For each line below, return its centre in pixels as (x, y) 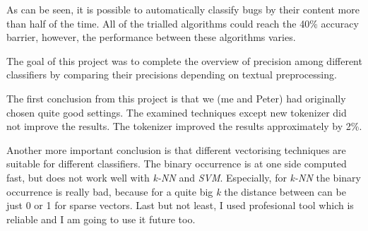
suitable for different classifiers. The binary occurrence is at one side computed (177, 164)
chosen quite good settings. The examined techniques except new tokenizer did (177, 112)
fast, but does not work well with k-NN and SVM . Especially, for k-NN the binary (184, 177)
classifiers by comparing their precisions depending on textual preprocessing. (172, 75)
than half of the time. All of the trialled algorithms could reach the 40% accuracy (183, 23)
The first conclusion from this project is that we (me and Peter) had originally (176, 98)
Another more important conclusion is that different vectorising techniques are (176, 149)
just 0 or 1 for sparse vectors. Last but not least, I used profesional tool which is (180, 205)
